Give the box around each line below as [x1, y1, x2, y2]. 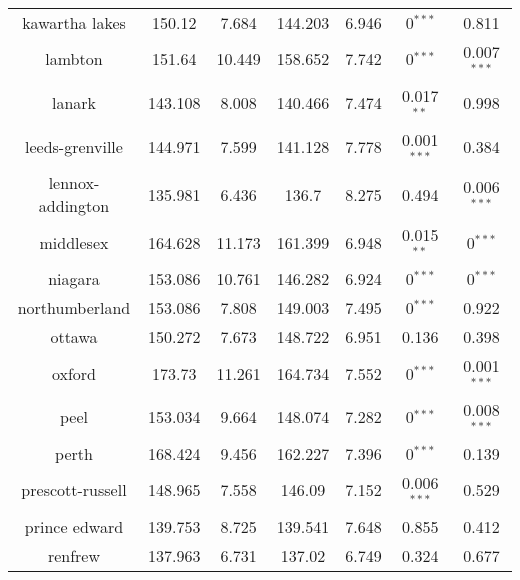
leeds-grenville [25, 134, 123, 158]
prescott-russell [21, 478, 127, 502]
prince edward [24, 514, 124, 538]
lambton [45, 47, 103, 71]
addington [38, 194, 110, 218]
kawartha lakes [22, 11, 126, 34]
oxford [51, 361, 97, 385]
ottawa [50, 325, 98, 349]
